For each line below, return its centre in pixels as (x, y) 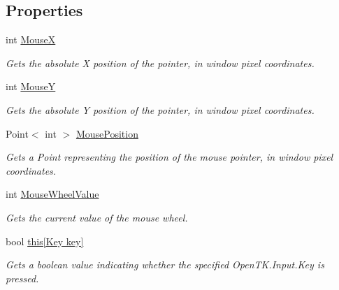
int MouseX (31, 39)
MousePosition (107, 133)
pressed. (22, 278)
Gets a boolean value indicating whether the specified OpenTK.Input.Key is (165, 264)
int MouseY (31, 86)
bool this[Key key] (45, 241)
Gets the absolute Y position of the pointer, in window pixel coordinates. (160, 109)
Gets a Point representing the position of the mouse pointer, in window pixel (169, 157)
